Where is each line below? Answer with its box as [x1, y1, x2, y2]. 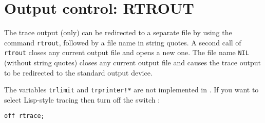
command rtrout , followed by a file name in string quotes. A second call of [4, 37, 241, 47]
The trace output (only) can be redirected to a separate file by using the [4, 27, 232, 38]
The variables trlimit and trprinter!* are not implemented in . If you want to [4, 84, 259, 95]
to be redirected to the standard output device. [4, 67, 153, 78]
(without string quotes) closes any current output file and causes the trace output [4, 57, 261, 68]
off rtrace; [4, 112, 45, 120]
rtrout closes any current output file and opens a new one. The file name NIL [4, 47, 249, 58]
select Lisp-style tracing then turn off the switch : [4, 94, 160, 105]
